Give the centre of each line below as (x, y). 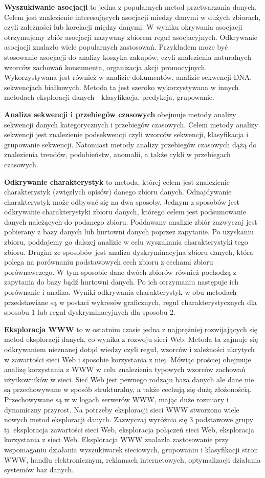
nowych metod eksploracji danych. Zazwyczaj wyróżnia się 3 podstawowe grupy (129, 419)
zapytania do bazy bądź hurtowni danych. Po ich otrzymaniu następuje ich (122, 282)
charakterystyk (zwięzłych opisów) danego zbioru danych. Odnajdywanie (118, 192)
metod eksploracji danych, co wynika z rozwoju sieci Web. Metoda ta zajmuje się (131, 339)
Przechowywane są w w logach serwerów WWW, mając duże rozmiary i (116, 399)
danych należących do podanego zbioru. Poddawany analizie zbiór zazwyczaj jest (131, 221)
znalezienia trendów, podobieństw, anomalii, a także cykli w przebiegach (117, 154)
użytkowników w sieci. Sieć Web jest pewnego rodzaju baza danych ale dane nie (129, 379)
